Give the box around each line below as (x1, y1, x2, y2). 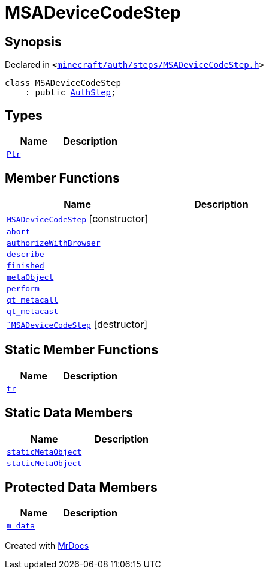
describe (7, 249, 44, 259)
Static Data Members (5, 405, 134, 421)
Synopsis (5, 34, 62, 49)
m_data (7, 521, 35, 531)
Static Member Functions (5, 342, 159, 358)
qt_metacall (7, 295, 59, 304)
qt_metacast (7, 306, 59, 316)
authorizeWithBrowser (7, 238, 101, 247)
